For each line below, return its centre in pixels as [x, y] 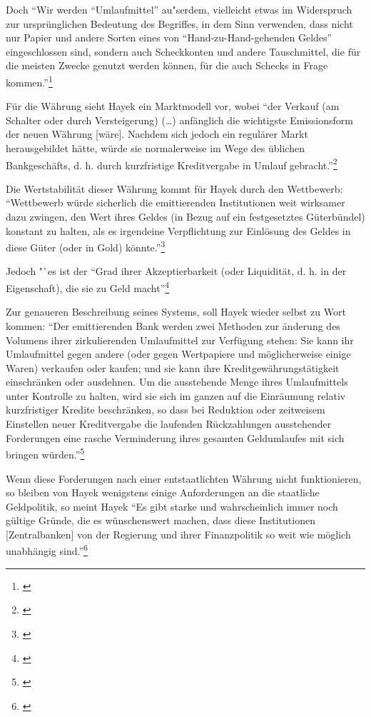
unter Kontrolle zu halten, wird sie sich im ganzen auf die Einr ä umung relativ [176, 395]
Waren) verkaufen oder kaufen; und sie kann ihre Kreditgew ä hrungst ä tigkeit [173, 367]
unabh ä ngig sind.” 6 [47, 550]
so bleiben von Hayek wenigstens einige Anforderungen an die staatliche [163, 492]
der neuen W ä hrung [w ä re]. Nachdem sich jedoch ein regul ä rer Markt [157, 134]
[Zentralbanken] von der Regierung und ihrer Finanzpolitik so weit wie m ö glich [178, 534]
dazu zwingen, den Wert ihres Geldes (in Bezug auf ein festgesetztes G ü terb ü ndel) [185, 217]
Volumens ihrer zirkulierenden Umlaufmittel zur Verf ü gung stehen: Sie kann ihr [180, 340]
